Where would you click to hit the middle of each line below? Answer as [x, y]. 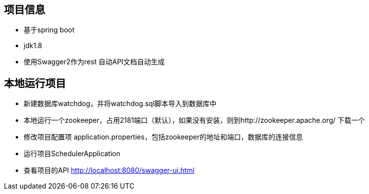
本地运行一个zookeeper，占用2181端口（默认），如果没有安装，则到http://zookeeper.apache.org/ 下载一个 [194, 120]
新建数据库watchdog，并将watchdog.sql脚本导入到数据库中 [120, 104]
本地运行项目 [35, 83]
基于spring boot [49, 30]
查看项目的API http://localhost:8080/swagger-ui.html [109, 170]
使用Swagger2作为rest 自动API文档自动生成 [94, 62]
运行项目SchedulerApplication [72, 154]
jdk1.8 [33, 46]
